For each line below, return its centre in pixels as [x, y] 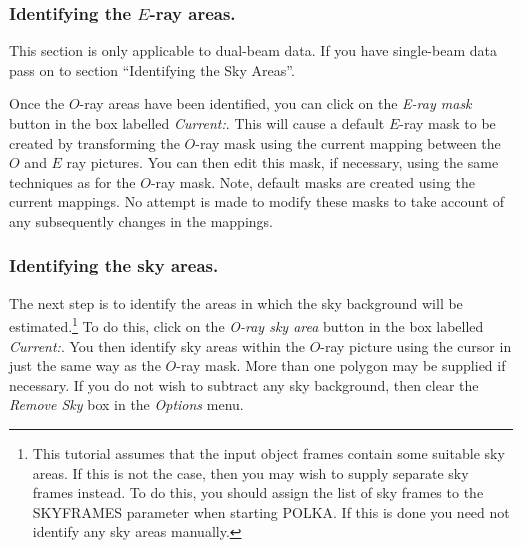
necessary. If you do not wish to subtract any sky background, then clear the [244, 384]
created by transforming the [94, 142]
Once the [37, 103]
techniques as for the [72, 181]
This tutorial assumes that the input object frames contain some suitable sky [268, 453]
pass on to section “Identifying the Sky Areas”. [152, 69]
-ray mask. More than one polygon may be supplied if [341, 365]
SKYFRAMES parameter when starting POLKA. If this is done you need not [271, 511]
